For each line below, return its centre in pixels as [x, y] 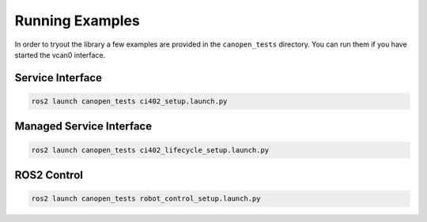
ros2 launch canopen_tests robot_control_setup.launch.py [146, 199]
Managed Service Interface [83, 126]
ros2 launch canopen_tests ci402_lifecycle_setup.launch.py [150, 150]
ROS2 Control [49, 175]
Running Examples [77, 21]
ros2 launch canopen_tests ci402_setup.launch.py [129, 101]
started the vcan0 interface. [60, 55]
